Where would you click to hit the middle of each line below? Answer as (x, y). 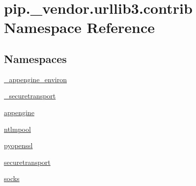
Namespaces (35, 58)
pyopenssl (18, 145)
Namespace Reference (79, 27)
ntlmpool (17, 129)
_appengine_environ (36, 79)
